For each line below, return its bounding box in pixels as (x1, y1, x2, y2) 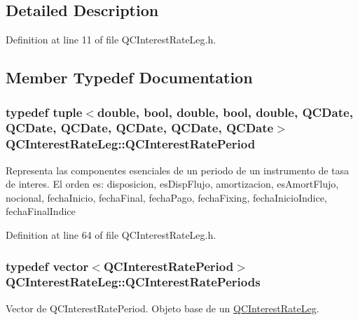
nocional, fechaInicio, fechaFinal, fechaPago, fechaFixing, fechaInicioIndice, (6, 190, 327, 204)
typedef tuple (6, 103, 83, 120)
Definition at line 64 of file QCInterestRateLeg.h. (6, 228, 216, 242)
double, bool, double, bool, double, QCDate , (97, 103, 353, 120)
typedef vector (6, 257, 89, 274)
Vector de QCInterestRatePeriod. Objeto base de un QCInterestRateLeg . (6, 300, 319, 315)
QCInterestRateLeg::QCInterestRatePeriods (6, 273, 261, 291)
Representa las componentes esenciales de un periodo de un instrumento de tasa (6, 162, 350, 177)
